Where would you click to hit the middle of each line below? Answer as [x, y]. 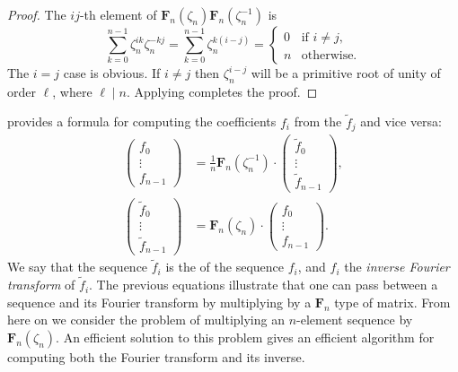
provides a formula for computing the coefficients [142, 121]
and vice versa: [401, 121]
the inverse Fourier [397, 267]
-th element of [118, 14]
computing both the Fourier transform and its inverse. [156, 356]
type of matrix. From [392, 302]
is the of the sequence [225, 267]
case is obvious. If [112, 73]
